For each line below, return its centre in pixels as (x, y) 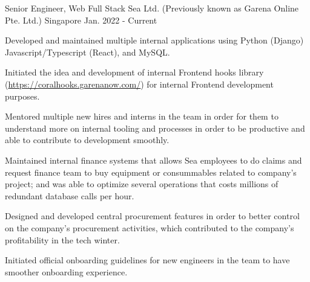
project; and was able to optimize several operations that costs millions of (142, 184)
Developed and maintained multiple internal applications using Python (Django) (154, 40)
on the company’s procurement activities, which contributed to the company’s (150, 227)
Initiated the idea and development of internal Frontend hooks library (134, 72)
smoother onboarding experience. (66, 271)
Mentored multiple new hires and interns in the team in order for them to (142, 116)
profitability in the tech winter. (62, 239)
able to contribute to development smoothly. (87, 140)
